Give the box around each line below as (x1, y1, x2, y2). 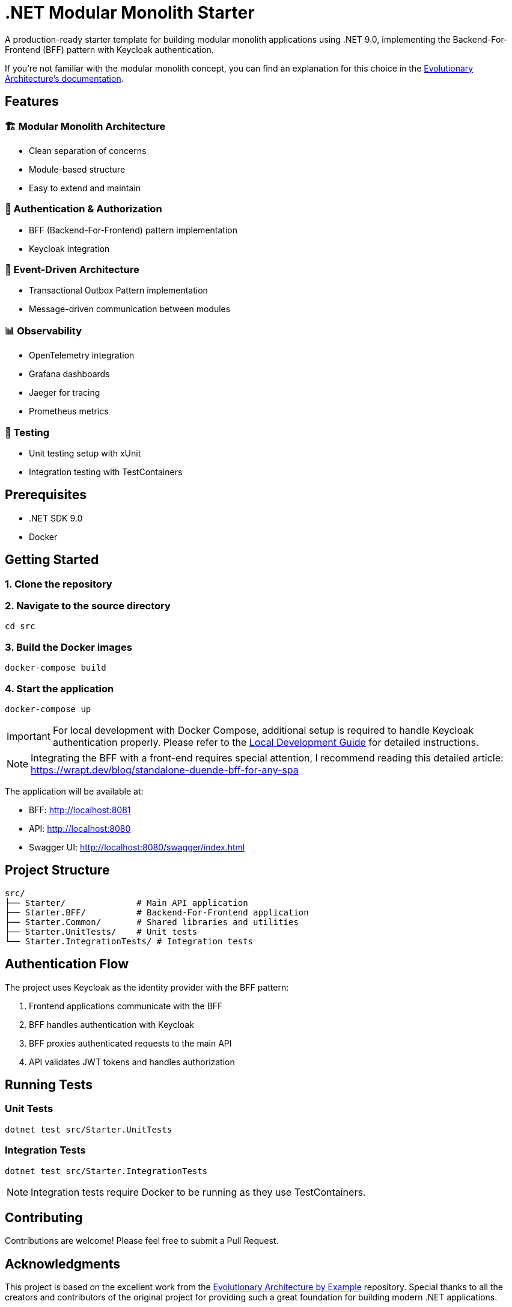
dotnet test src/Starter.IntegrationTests (5, 1166, 208, 1176)
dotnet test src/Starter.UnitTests (5, 1124, 172, 1134)
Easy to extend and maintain (29, 182, 141, 193)
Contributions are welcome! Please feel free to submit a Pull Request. (5, 1235, 279, 1246)
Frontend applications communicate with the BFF (29, 1000, 223, 1011)
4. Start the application (5, 682, 114, 695)
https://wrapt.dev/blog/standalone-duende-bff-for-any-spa (31, 763, 299, 776)
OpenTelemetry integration (29, 350, 135, 361)
